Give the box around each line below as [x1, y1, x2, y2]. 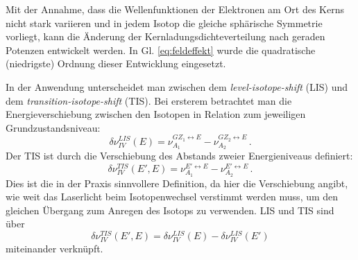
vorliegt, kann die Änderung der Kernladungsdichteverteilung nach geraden [6, 29, 325, 44]
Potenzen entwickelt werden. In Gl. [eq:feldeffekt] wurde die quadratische [6, 42, 316, 57]
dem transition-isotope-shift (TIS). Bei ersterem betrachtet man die [6, 93, 292, 107]
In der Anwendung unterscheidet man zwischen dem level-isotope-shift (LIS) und [6, 79, 348, 94]
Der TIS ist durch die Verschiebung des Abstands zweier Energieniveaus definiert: [6, 148, 353, 163]
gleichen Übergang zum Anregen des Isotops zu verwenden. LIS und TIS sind [6, 202, 334, 217]
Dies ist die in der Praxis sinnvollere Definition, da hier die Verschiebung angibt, [6, 175, 348, 190]
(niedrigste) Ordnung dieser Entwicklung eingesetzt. [6, 56, 226, 71]
